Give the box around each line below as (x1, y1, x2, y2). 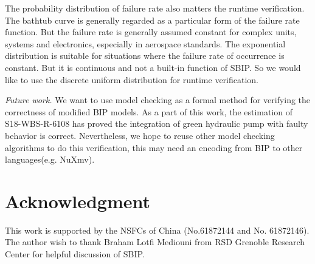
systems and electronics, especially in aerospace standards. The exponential (5, 37, 286, 50)
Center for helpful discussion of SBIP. (5, 248, 145, 260)
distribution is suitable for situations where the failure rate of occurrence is (5, 49, 285, 62)
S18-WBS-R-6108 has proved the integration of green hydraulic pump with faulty (5, 117, 308, 130)
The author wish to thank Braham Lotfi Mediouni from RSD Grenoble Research (5, 235, 305, 248)
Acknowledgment (5, 188, 150, 213)
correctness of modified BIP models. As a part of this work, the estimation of (5, 105, 293, 118)
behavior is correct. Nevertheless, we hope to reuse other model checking (5, 129, 275, 141)
